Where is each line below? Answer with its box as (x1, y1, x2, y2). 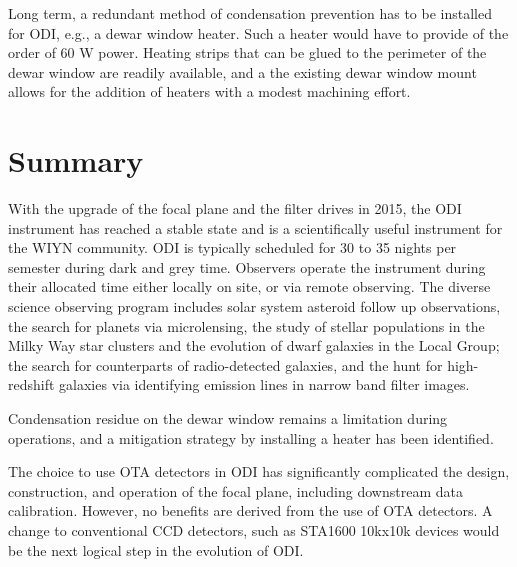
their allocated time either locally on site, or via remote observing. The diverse (8, 276, 491, 297)
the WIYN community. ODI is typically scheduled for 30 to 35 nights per (8, 237, 457, 258)
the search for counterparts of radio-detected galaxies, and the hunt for (8, 354, 443, 375)
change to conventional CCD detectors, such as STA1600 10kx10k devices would (8, 520, 500, 540)
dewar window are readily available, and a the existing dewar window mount (8, 61, 477, 82)
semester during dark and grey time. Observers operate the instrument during (8, 256, 486, 277)
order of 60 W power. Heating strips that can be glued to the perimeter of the (8, 42, 487, 63)
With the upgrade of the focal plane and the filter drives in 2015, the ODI (8, 198, 462, 219)
